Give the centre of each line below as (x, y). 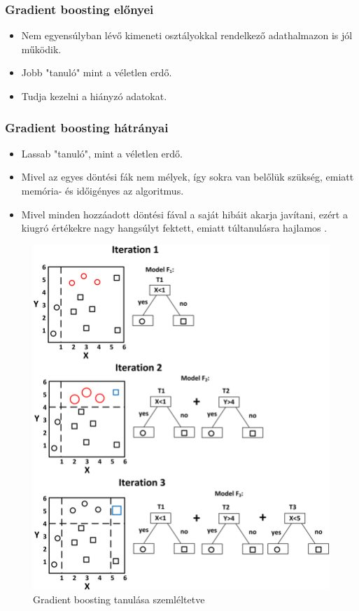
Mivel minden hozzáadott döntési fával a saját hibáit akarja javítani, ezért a (184, 214)
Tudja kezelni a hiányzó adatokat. (94, 96)
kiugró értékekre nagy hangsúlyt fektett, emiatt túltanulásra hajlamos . (174, 228)
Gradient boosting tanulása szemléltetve (119, 599)
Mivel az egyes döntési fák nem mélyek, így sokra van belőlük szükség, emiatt (188, 177)
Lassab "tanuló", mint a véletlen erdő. (102, 153)
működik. (41, 49)
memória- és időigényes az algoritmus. (103, 190)
